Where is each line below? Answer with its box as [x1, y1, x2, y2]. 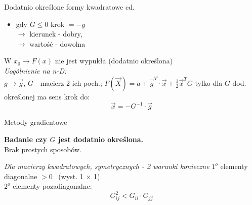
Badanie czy [4, 133, 48, 144]
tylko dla [195, 77, 223, 88]
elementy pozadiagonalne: [13, 181, 92, 191]
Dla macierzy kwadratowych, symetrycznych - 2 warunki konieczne [4, 161, 209, 172]
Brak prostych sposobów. [4, 144, 81, 154]
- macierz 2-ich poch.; [35, 77, 102, 88]
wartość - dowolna [29, 38, 86, 49]
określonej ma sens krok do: [4, 91, 90, 101]
